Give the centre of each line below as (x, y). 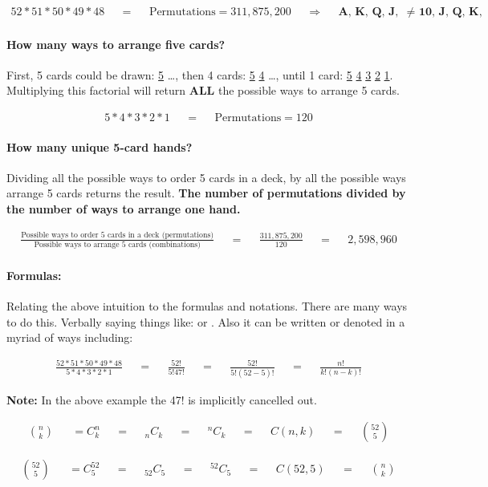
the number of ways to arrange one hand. (124, 209)
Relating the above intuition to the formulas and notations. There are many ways (207, 306)
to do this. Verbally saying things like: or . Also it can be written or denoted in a (206, 321)
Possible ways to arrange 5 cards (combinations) (117, 245)
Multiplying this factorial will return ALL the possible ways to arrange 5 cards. (203, 90)
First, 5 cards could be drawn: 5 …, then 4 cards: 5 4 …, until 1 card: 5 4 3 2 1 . (200, 74)
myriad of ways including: (70, 337)
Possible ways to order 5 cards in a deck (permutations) (118, 235)
